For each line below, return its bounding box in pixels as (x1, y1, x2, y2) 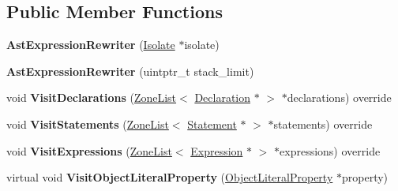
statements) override (273, 115, 373, 132)
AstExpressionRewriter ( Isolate (6, 36, 175, 53)
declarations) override (287, 89, 392, 106)
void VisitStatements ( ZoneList (6, 115, 169, 132)
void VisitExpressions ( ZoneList (6, 142, 172, 159)
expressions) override (280, 142, 381, 159)
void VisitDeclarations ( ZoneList (6, 89, 177, 106)
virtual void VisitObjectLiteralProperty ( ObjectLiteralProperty (6, 169, 333, 185)
